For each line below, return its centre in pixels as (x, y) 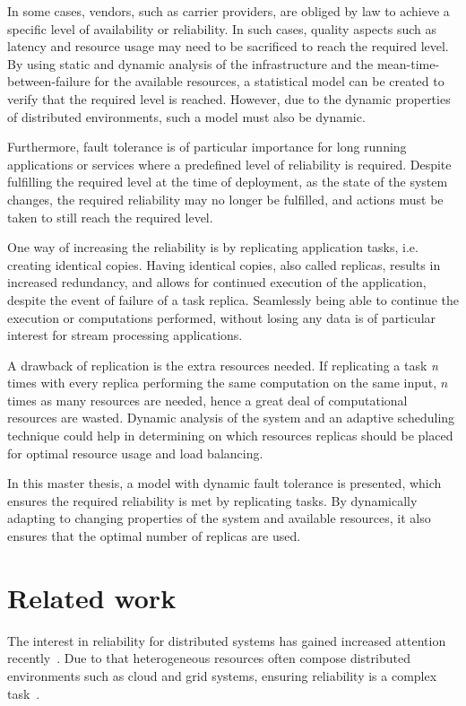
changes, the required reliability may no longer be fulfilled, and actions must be (225, 199)
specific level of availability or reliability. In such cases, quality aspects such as (222, 28)
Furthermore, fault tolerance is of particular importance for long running (207, 147)
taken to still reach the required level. (110, 217)
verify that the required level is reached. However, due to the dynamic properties (229, 98)
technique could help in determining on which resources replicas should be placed (230, 436)
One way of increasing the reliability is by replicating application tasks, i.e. (213, 247)
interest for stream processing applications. (125, 335)
